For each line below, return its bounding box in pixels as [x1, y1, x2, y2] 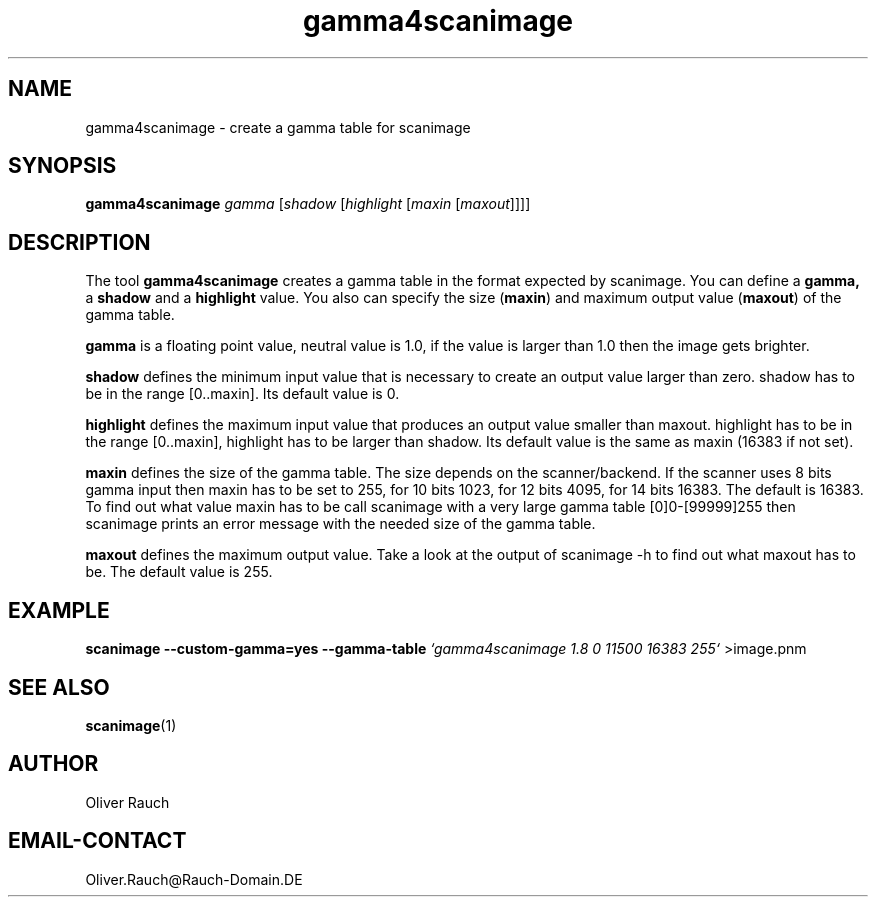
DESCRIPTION [8, 229, 151, 255]
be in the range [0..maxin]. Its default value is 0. [85, 385, 400, 403]
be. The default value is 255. [85, 563, 273, 581]
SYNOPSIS [8, 153, 117, 179]
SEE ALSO [8, 674, 110, 700]
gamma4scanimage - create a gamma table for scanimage [85, 118, 471, 136]
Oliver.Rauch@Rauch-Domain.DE [85, 870, 303, 888]
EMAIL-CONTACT [8, 828, 187, 854]
